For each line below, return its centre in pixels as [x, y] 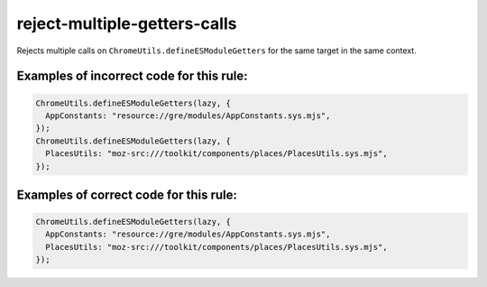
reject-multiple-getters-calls [127, 23]
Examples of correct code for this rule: [127, 194]
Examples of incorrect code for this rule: [132, 76]
